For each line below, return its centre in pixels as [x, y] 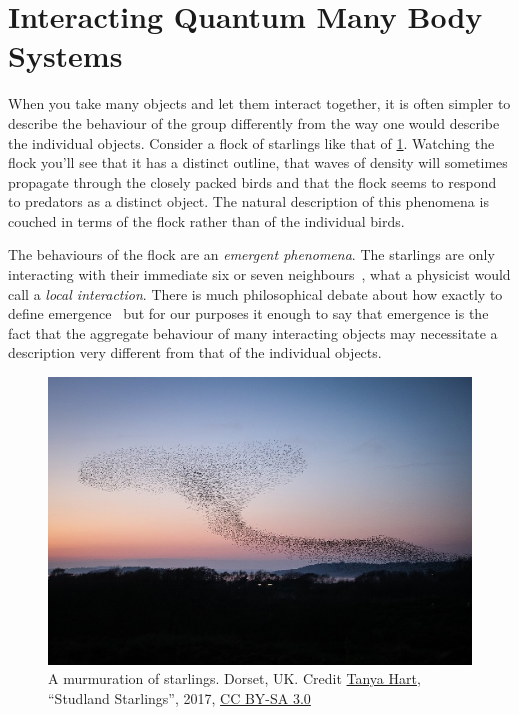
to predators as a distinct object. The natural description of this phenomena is [248, 201]
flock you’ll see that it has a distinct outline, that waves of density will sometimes [258, 162]
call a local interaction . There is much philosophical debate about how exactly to [255, 293]
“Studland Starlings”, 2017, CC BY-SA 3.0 [179, 697]
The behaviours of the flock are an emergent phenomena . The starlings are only [251, 254]
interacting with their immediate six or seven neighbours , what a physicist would [259, 274]
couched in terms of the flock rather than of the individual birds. [206, 220]
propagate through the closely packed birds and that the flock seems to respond [252, 181]
